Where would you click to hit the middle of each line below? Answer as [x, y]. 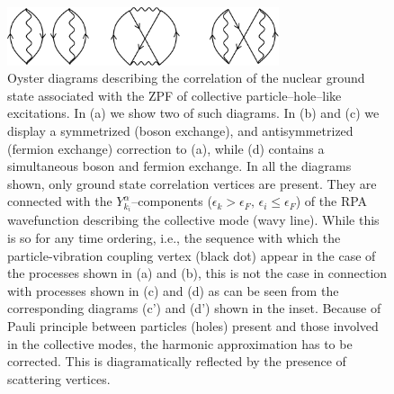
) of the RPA [331, 201]
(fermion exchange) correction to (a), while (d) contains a [166, 148]
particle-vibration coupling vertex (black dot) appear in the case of [192, 255]
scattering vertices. [59, 378]
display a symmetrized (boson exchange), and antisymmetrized [180, 131]
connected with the [60, 201]
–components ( [172, 201]
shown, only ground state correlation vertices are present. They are [192, 183]
